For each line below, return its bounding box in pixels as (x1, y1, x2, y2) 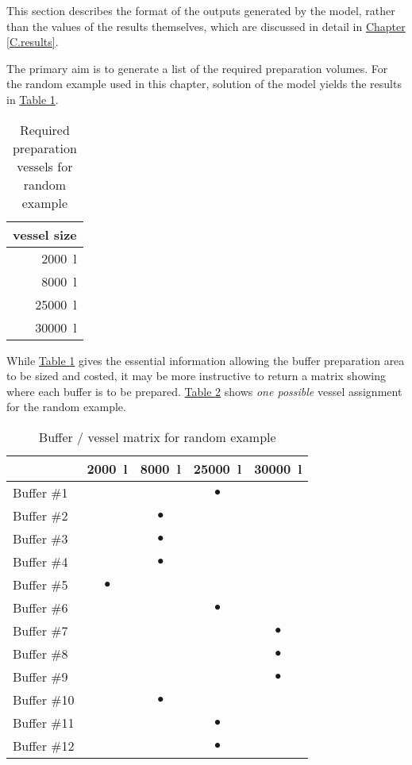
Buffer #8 (13, 644, 68, 663)
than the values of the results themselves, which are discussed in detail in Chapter (6, 17, 406, 34)
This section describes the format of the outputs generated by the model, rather (6, 2, 395, 18)
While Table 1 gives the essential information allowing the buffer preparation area (6, 352, 405, 368)
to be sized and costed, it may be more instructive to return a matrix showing (6, 367, 387, 384)
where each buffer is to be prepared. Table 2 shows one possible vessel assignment (6, 382, 402, 399)
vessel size (13, 225, 77, 244)
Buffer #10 (13, 690, 75, 709)
